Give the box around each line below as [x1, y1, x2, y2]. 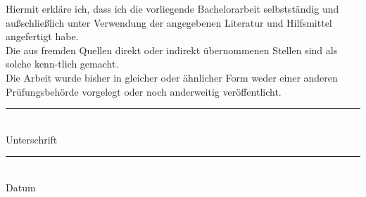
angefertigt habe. [6, 29, 79, 44]
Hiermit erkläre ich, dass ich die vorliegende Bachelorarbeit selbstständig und [6, 1, 339, 15]
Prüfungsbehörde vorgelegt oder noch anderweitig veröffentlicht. [6, 84, 282, 99]
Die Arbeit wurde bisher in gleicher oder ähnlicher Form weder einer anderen [6, 70, 338, 84]
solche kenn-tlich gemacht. [6, 56, 119, 71]
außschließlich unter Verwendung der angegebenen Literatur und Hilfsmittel [6, 15, 332, 30]
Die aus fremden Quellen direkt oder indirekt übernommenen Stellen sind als [6, 42, 338, 57]
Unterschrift [6, 132, 58, 146]
